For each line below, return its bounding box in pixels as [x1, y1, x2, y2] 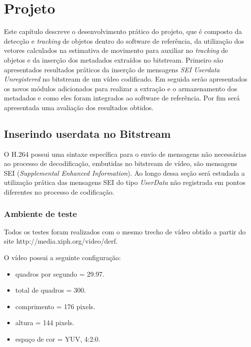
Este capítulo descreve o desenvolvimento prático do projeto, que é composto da [4, 26, 242, 36]
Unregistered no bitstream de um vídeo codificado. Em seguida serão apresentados [4, 74, 248, 84]
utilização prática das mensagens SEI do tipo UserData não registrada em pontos [4, 177, 246, 187]
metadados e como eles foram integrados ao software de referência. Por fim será [4, 93, 240, 103]
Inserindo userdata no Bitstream [4, 126, 171, 141]
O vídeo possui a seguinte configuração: [4, 252, 121, 263]
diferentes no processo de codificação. [4, 187, 115, 197]
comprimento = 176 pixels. [15, 301, 96, 311]
